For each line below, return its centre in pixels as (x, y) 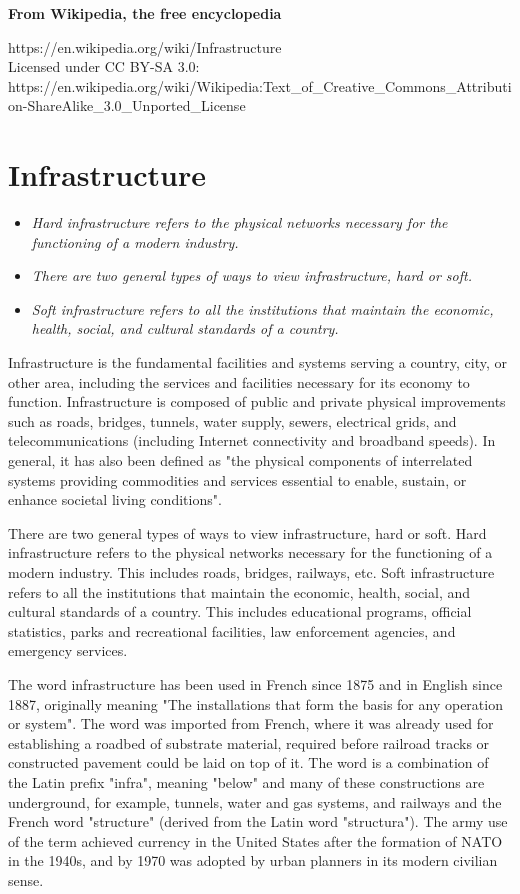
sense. (26, 879)
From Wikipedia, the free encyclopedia (145, 13)
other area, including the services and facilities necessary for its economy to (239, 381)
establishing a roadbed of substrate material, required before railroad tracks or (249, 742)
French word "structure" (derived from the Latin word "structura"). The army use (258, 821)
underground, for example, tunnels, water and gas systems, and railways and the (255, 801)
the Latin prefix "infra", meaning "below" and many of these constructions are (246, 781)
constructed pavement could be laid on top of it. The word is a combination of (248, 762)
